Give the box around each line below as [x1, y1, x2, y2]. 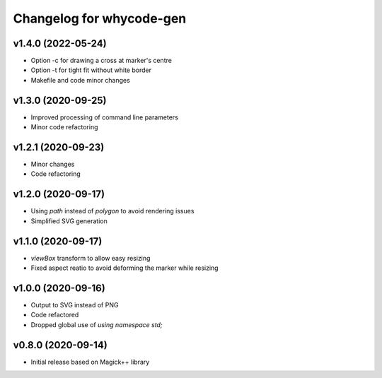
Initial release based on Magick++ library [30, 358, 150, 366]
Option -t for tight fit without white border [30, 66, 152, 74]
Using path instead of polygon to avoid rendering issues [30, 207, 195, 215]
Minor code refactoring [30, 123, 98, 131]
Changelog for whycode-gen [13, 11, 187, 26]
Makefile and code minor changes [30, 76, 130, 84]
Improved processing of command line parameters [30, 113, 178, 122]
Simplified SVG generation [30, 216, 108, 225]
